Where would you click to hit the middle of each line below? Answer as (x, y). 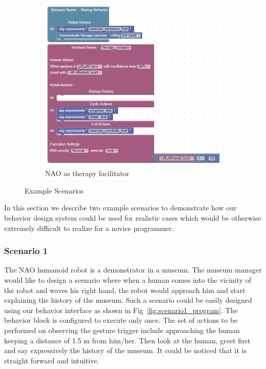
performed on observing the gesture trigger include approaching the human (122, 330)
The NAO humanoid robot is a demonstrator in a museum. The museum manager (133, 270)
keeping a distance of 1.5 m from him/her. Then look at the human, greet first (127, 340)
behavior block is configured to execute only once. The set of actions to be (121, 320)
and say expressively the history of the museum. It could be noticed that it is (126, 350)
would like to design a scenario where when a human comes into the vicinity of (128, 280)
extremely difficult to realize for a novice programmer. (89, 228)
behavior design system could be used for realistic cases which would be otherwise (133, 218)
